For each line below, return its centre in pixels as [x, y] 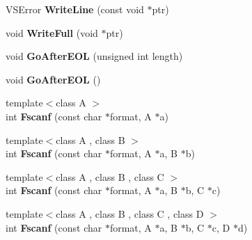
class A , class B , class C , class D [130, 213]
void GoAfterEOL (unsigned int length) [94, 56]
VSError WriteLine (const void [75, 9]
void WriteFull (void [52, 32]
